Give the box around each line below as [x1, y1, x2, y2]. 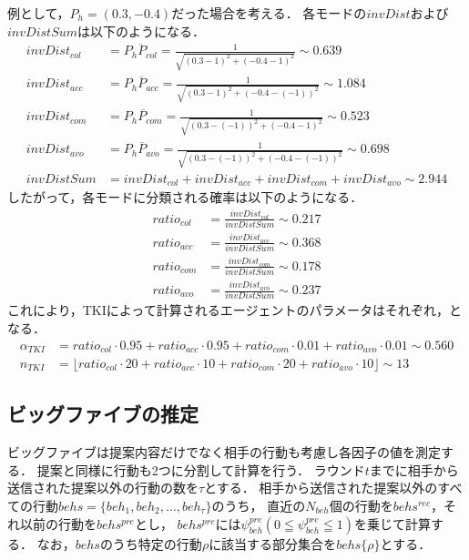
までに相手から [369, 460, 459, 479]
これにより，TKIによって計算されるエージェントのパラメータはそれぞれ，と [7, 300, 462, 320]
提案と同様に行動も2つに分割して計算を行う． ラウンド [36, 460, 365, 479]
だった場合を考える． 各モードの [171, 4, 367, 22]
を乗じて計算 [353, 514, 431, 533]
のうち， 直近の [211, 496, 306, 515]
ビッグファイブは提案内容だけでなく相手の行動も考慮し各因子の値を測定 [7, 443, 441, 462]
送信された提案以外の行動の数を [7, 478, 199, 497]
